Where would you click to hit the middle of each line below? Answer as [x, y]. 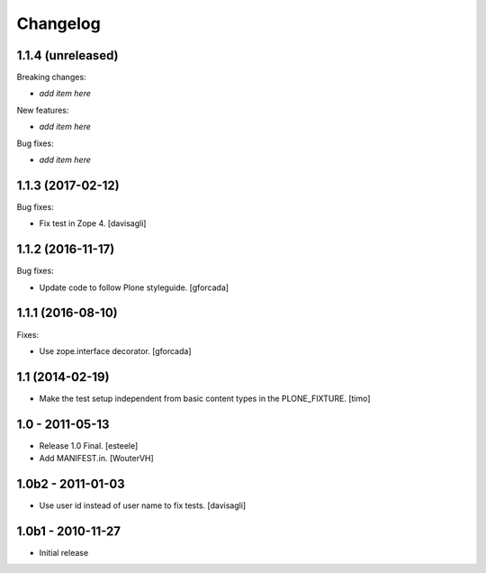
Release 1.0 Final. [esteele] [89, 445]
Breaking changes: [51, 77]
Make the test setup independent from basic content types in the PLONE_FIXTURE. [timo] [205, 398]
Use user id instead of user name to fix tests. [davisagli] [143, 505]
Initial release [64, 552]
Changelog [58, 23]
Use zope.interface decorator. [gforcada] [116, 350]
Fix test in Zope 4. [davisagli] [93, 223]
